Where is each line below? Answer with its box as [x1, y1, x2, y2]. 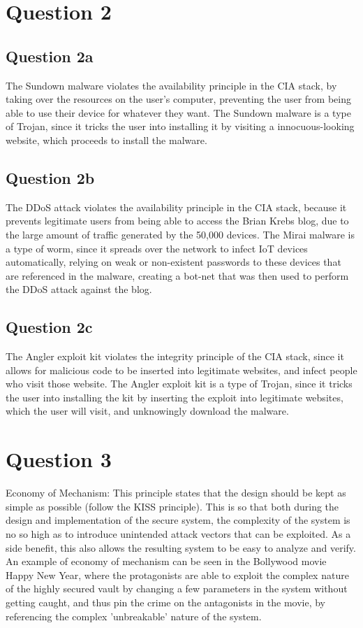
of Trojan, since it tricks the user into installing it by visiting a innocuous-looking [6, 119, 355, 134]
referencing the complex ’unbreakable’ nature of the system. [6, 608, 262, 623]
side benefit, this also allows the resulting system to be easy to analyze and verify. [6, 540, 356, 555]
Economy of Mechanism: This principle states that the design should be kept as [6, 485, 346, 500]
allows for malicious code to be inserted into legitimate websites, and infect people [6, 362, 357, 377]
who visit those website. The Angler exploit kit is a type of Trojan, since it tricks [6, 376, 353, 391]
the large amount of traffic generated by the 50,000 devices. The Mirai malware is [6, 227, 355, 241]
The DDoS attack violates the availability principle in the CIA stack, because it [6, 199, 347, 214]
